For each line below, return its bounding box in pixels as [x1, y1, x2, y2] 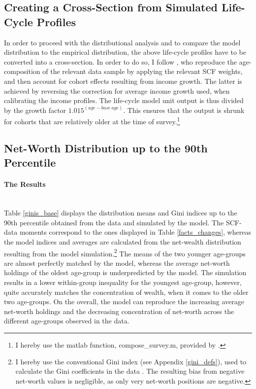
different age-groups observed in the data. [4, 316, 129, 326]
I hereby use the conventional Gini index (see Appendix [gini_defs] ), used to [15, 356, 247, 366]
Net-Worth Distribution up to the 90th [4, 140, 208, 155]
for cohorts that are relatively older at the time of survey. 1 [4, 115, 180, 126]
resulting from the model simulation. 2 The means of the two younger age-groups [4, 247, 246, 258]
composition [4, 66, 40, 76]
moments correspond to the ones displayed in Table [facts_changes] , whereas [19, 227, 251, 237]
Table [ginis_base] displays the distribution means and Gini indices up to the [4, 208, 237, 218]
